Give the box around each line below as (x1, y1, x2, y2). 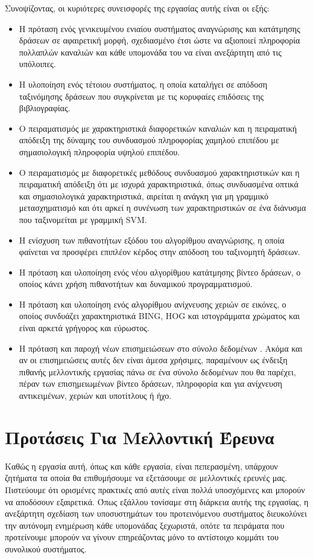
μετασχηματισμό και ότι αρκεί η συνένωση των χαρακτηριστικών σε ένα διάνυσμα (19, 201, 306, 214)
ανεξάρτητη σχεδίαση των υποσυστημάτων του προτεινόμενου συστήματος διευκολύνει (5, 507, 307, 520)
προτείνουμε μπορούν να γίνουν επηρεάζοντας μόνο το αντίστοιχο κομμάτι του (5, 531, 279, 543)
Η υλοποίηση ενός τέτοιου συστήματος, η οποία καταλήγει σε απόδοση (19, 77, 268, 90)
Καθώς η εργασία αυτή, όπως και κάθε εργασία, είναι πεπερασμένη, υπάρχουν (5, 459, 278, 472)
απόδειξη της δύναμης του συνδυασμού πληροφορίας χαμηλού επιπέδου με (19, 134, 279, 146)
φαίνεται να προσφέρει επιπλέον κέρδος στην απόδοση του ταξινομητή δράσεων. (19, 245, 300, 258)
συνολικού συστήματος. (5, 542, 87, 555)
